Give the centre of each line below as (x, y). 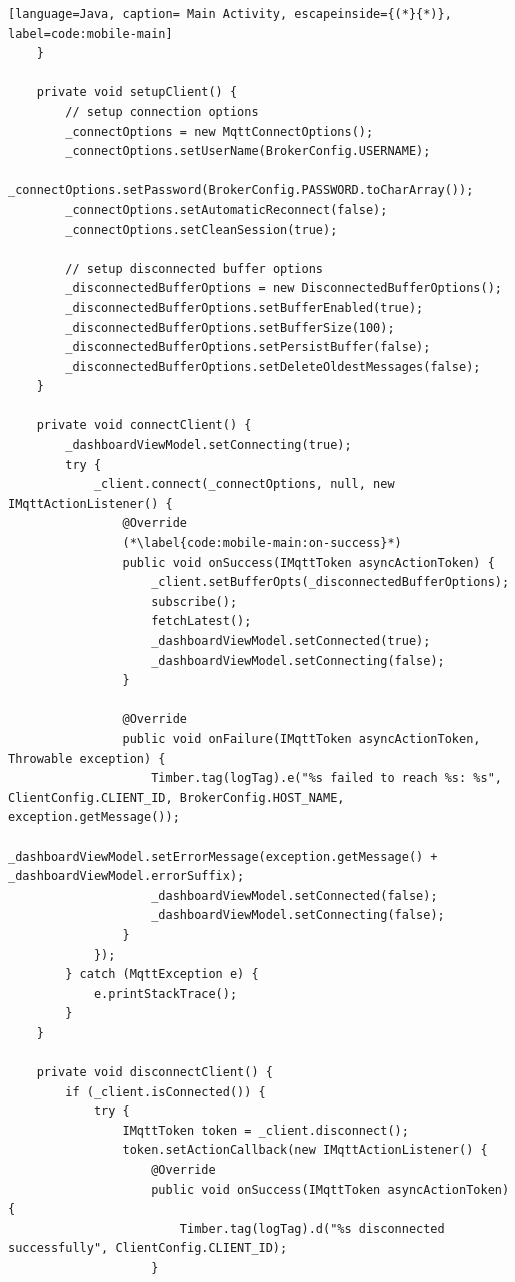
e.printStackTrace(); (165, 993)
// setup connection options (162, 111)
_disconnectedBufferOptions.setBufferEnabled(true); (244, 307)
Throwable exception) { (87, 758)
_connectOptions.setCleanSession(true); (201, 229)
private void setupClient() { (137, 92)
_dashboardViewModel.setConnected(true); (291, 641)
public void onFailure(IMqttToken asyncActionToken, (301, 738)
